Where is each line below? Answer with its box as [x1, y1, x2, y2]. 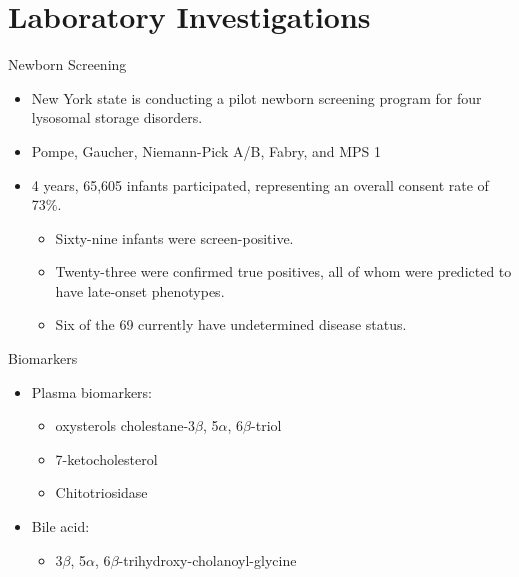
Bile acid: [31, 516, 90, 537]
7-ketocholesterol [55, 448, 158, 469]
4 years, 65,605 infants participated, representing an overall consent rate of [31, 174, 489, 195]
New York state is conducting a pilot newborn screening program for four [31, 87, 482, 108]
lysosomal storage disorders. [31, 107, 203, 128]
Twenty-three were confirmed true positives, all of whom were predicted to [55, 261, 512, 282]
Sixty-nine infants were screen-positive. [55, 227, 294, 248]
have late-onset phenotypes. [55, 280, 225, 301]
